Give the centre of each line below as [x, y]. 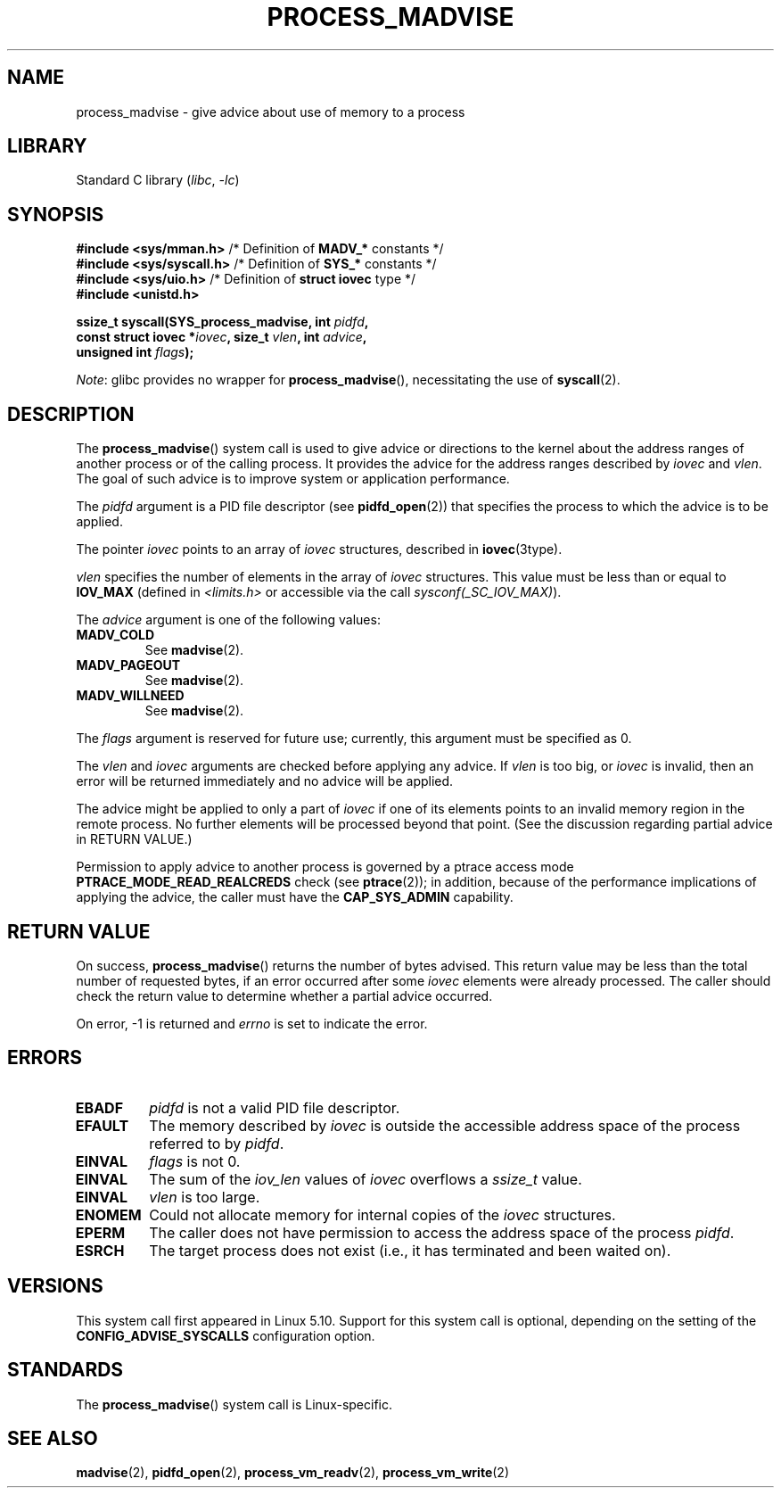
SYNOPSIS [56, 214]
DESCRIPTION [71, 414]
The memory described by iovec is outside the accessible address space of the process [445, 1125]
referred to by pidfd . [217, 1143]
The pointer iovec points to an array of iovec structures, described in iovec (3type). [319, 549]
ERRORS [45, 1058]
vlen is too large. [205, 1197]
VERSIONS [55, 1286]
